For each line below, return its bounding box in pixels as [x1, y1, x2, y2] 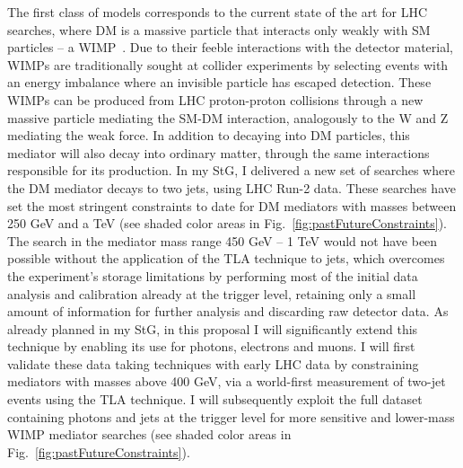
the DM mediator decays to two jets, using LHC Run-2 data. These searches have [7, 178, 456, 197]
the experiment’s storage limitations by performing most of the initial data [7, 266, 418, 285]
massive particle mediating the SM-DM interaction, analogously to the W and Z [7, 108, 449, 127]
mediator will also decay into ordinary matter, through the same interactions [7, 143, 430, 162]
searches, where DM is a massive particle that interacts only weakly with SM [7, 20, 431, 39]
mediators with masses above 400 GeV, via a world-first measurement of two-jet [7, 372, 446, 391]
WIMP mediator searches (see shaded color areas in [7, 425, 292, 444]
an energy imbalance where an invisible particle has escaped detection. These [7, 73, 432, 92]
